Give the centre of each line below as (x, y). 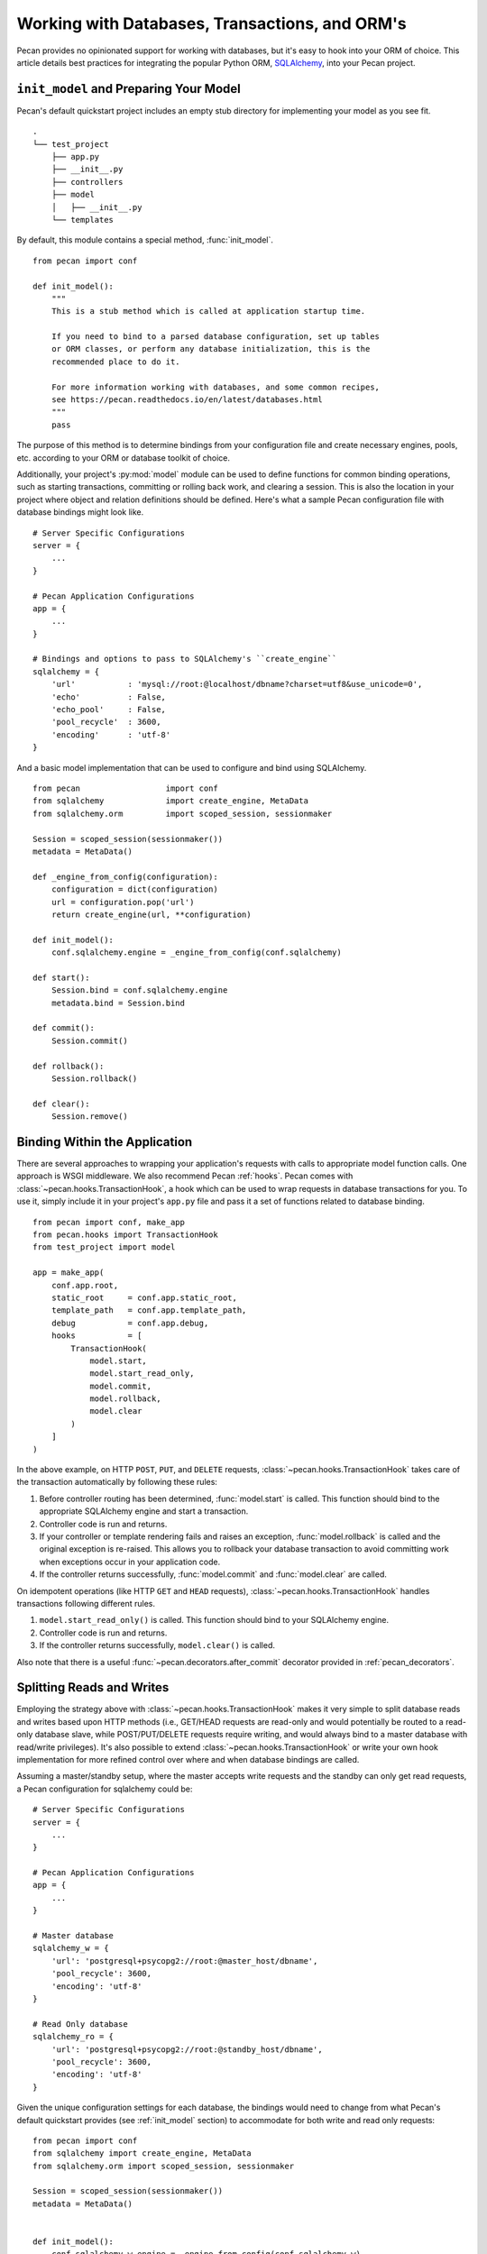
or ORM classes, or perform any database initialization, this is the (211, 349)
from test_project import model (104, 1247)
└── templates (83, 220)
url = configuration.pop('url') (123, 902)
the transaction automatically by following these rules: (117, 1482)
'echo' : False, (109, 697)
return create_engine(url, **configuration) (151, 914)
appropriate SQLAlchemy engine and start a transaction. (144, 1511)
